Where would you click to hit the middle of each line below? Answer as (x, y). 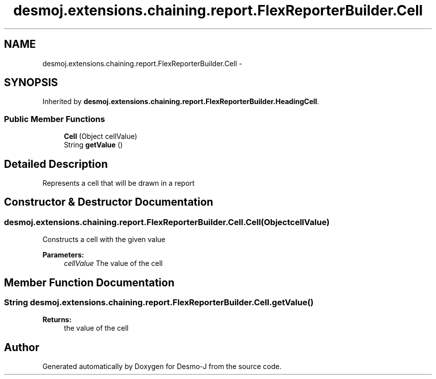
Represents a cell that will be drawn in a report (118, 183)
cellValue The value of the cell (113, 263)
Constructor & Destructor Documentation (109, 202)
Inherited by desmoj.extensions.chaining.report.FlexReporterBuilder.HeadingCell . (181, 102)
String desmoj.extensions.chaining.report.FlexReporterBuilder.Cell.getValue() (159, 303)
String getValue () (93, 145)
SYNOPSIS (31, 83)
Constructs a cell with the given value (104, 240)
